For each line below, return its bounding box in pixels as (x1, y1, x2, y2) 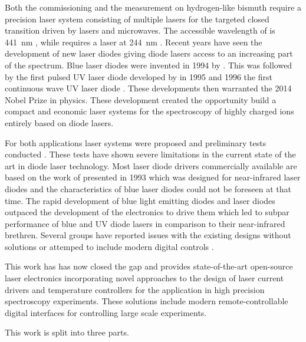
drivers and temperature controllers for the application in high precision (5, 283, 265, 295)
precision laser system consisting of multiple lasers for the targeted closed (5, 12, 269, 25)
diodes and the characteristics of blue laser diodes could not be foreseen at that (5, 182, 291, 195)
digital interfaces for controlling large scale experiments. (5, 306, 207, 318)
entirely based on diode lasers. (5, 116, 114, 129)
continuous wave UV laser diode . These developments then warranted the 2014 (5, 82, 292, 94)
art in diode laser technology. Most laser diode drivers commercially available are (5, 159, 297, 172)
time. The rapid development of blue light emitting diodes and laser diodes (5, 194, 275, 206)
